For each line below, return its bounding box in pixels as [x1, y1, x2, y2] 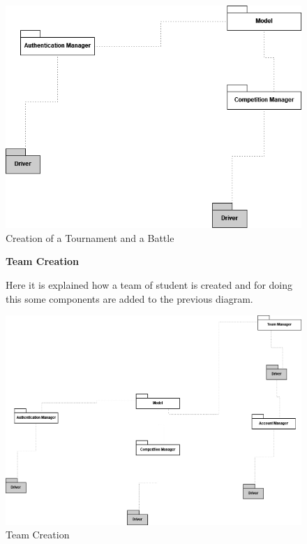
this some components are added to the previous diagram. [6, 291, 253, 306]
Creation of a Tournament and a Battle [6, 230, 174, 245]
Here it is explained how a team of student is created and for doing [6, 277, 292, 292]
